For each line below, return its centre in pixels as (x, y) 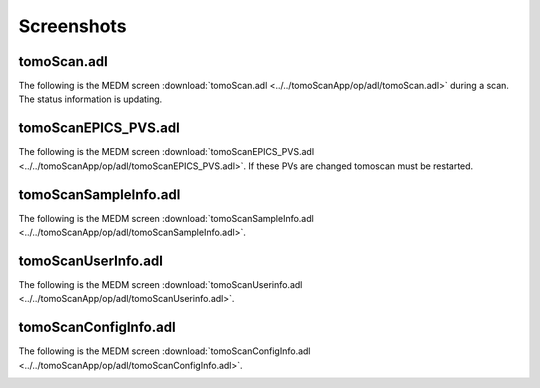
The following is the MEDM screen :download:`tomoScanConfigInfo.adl (164, 351)
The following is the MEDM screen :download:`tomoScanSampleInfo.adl (166, 218)
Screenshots (72, 26)
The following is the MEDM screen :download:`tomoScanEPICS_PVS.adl (166, 152)
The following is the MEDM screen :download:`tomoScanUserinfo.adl (160, 284)
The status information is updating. (90, 99)
